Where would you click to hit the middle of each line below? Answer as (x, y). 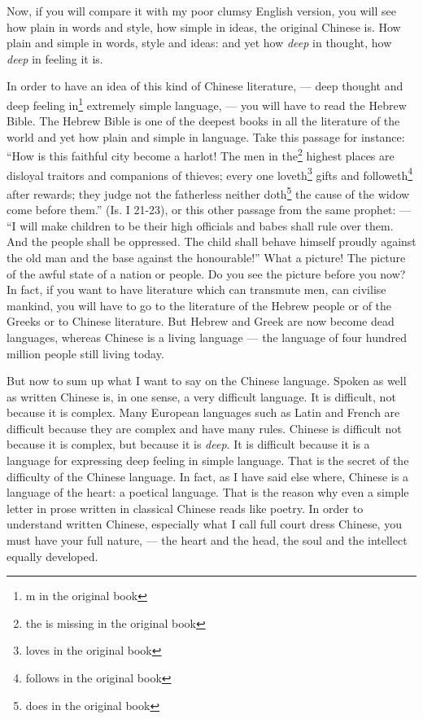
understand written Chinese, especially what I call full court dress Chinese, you (204, 524)
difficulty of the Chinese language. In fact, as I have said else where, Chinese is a (207, 476)
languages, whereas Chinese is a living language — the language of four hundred (207, 337)
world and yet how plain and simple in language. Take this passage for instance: (206, 136)
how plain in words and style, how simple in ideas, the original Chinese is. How (204, 26)
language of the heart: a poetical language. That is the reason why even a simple (208, 492)
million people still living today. (85, 353)
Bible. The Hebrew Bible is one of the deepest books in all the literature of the (203, 121)
